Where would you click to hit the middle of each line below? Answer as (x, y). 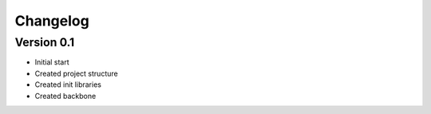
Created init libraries (68, 85)
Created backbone (65, 96)
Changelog (52, 21)
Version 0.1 (45, 42)
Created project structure (77, 73)
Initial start (52, 62)
